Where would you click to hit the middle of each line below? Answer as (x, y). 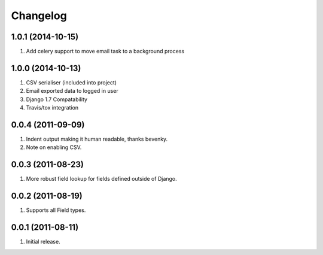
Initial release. (43, 242)
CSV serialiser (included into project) (71, 82)
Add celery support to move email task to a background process (105, 51)
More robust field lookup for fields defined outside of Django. (102, 179)
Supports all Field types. (56, 210)
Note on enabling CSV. (54, 147)
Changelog (39, 16)
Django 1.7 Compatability (57, 99)
